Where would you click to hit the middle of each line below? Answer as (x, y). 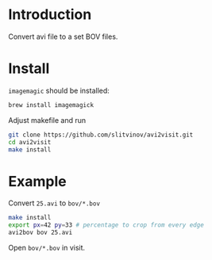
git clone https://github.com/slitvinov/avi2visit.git (101, 135)
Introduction (50, 15)
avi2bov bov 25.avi (40, 233)
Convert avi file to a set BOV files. (63, 36)
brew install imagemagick (51, 105)
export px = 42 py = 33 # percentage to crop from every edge (106, 225)
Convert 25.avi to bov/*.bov (54, 203)
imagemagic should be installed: (59, 90)
